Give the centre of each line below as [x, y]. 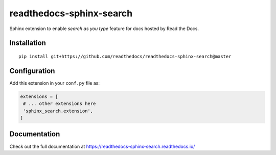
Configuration [32, 71]
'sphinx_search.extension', [58, 111]
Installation [28, 43]
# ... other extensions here [60, 104]
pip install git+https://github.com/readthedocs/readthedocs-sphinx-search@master [125, 56]
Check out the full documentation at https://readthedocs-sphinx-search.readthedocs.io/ [102, 146]
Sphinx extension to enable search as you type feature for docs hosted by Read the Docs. [104, 29]
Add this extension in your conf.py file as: [54, 83]
